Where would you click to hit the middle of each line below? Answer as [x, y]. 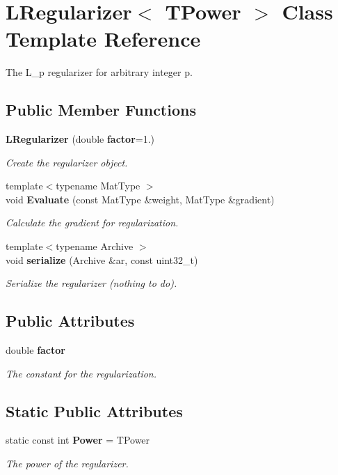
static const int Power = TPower [78, 440]
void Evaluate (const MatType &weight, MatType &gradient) [140, 199]
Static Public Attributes [94, 411]
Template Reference [103, 39]
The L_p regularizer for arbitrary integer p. [99, 72]
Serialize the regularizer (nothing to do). [91, 283]
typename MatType [98, 186]
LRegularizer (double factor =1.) [80, 139]
